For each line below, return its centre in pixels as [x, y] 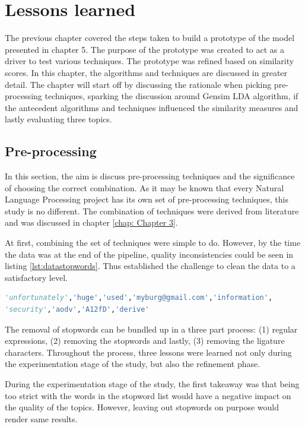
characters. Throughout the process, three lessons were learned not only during [148, 352]
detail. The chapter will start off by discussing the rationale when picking [138, 84]
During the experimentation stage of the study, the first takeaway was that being [152, 383]
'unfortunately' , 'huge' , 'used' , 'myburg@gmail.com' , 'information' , [139, 298]
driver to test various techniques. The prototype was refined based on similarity [150, 61]
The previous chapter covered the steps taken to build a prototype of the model [150, 38]
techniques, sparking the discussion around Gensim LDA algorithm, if [171, 96]
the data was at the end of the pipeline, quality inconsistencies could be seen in [149, 254]
